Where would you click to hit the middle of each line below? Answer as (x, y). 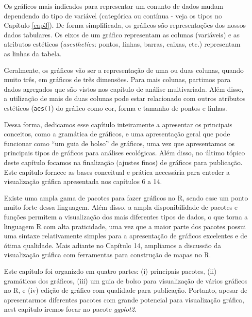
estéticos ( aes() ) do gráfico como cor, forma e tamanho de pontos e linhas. (116, 108)
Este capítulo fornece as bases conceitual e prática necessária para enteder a (117, 172)
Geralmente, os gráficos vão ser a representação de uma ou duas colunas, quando (124, 70)
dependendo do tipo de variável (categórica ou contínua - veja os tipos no (113, 15)
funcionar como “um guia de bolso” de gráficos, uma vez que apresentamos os (119, 143)
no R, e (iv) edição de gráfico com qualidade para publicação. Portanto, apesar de (126, 290)
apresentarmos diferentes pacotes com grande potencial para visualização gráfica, (124, 299)
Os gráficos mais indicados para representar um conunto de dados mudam (114, 6)
